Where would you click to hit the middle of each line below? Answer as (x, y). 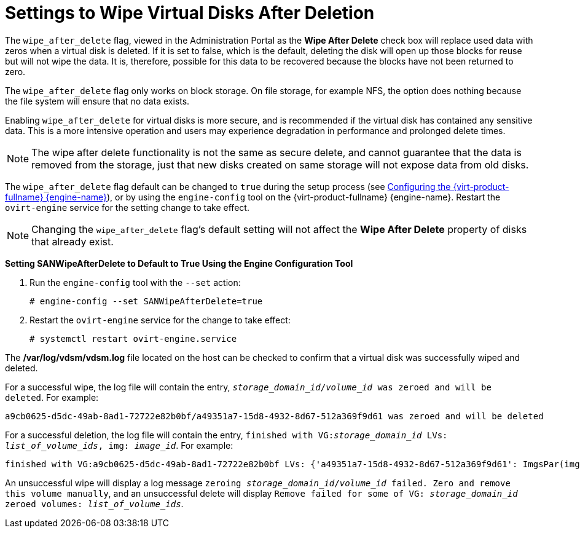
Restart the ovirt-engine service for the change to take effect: (160, 320)
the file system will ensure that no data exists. (97, 101)
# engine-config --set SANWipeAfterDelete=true (146, 301)
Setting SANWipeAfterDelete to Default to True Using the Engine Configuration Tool (179, 263)
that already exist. (72, 241)
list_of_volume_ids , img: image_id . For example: (119, 445)
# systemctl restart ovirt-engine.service (133, 338)
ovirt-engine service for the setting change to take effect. (127, 207)
